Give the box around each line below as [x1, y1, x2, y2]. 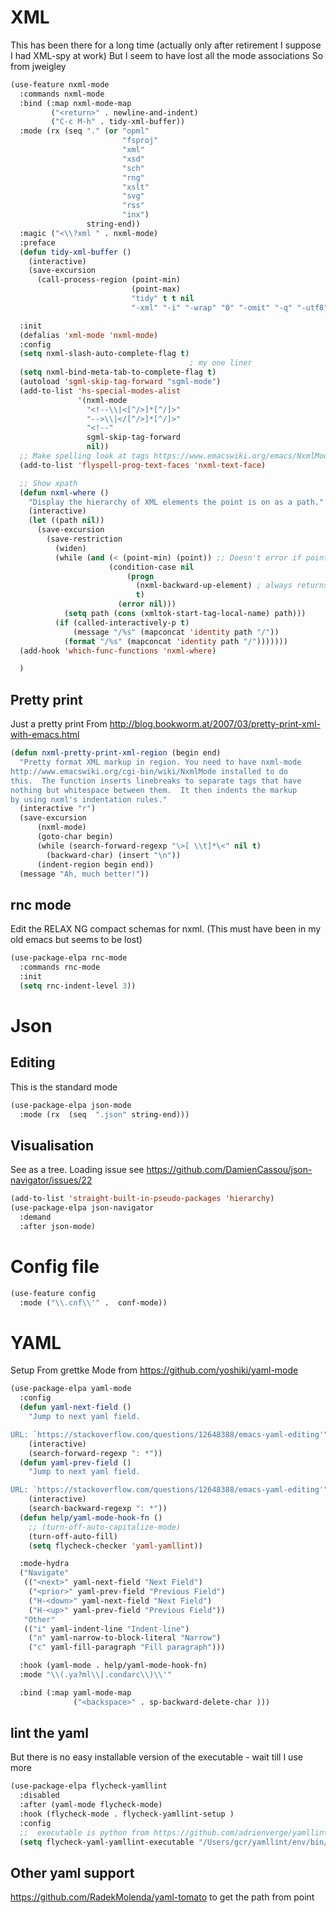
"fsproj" [121, 136, 159, 146]
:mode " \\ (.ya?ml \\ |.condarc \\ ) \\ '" [19, 1670, 172, 1680]
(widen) [54, 543, 87, 553]
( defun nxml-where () [19, 487, 110, 498]
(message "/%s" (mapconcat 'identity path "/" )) [73, 627, 280, 637]
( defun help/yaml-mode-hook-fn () [19, 1512, 163, 1523]
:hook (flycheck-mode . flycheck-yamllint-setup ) [19, 1809, 235, 1820]
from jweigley [10, 60, 67, 72]
